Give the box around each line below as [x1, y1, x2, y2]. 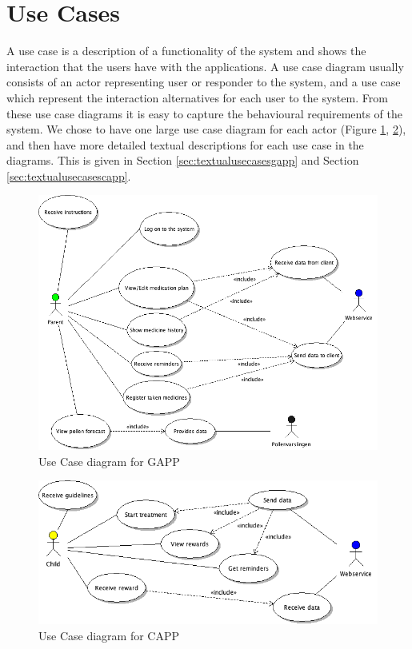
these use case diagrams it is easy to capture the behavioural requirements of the [6, 105, 402, 121]
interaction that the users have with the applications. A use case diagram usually [6, 58, 404, 74]
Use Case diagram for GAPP [38, 452, 180, 469]
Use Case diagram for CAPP [38, 627, 179, 643]
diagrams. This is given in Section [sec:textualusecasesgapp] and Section [6, 152, 359, 169]
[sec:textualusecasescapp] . [6, 167, 131, 184]
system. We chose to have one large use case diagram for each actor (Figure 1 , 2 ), [6, 121, 406, 137]
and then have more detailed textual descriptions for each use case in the [6, 136, 364, 153]
